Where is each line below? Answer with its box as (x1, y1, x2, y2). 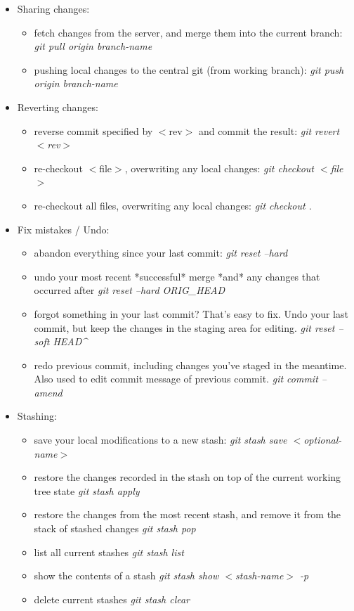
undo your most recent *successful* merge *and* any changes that (34, 269, 320, 283)
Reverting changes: (17, 99, 98, 114)
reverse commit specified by (34, 123, 153, 138)
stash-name (235, 568, 284, 583)
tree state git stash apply (34, 483, 140, 498)
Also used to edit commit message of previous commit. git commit (34, 371, 318, 386)
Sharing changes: (17, 1, 90, 15)
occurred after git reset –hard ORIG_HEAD (34, 283, 225, 297)
